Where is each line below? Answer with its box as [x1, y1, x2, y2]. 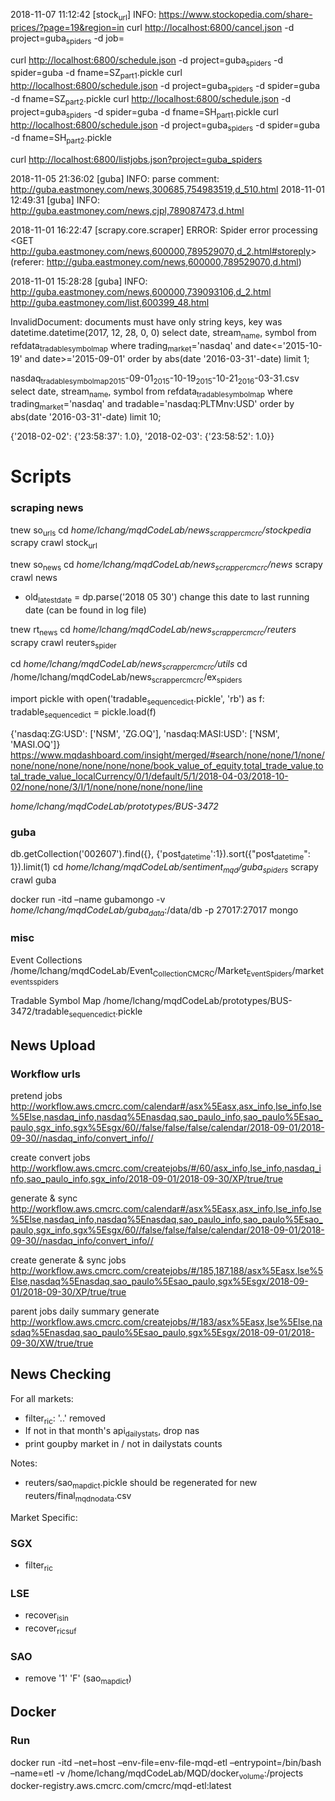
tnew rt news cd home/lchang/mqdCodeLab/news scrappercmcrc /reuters [10, 623, 297, 638]
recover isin [24, 1609, 69, 1624]
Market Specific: [10, 1511, 78, 1523]
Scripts [10, 465, 72, 488]
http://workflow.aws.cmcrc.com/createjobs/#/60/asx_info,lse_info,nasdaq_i [10, 1162, 322, 1174]
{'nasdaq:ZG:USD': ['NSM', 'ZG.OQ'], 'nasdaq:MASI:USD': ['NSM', [10, 727, 280, 739]
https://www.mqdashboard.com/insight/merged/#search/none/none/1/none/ [10, 749, 325, 761]
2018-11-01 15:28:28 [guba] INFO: [10, 275, 148, 288]
